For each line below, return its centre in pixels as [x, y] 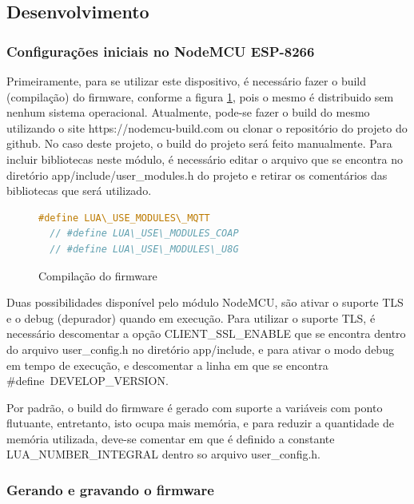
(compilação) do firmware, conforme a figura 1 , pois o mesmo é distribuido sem [200, 96]
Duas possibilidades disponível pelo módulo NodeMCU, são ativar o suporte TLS [205, 302]
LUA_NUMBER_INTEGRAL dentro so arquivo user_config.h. [163, 454]
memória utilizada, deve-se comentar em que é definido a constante [171, 438]
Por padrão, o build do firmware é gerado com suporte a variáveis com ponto [195, 407]
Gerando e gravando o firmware [110, 489]
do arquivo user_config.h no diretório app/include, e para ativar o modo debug [200, 349]
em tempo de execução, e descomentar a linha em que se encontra [167, 365]
